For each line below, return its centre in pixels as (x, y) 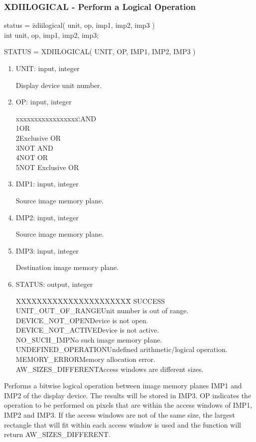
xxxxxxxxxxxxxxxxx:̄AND (56, 118)
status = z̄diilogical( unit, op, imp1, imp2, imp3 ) (79, 25)
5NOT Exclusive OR (47, 167)
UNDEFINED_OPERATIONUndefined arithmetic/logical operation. (122, 349)
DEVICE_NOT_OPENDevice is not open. (82, 320)
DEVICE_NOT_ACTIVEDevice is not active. (87, 330)
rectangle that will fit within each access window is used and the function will (123, 424)
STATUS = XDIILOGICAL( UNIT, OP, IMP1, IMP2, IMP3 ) (100, 51)
